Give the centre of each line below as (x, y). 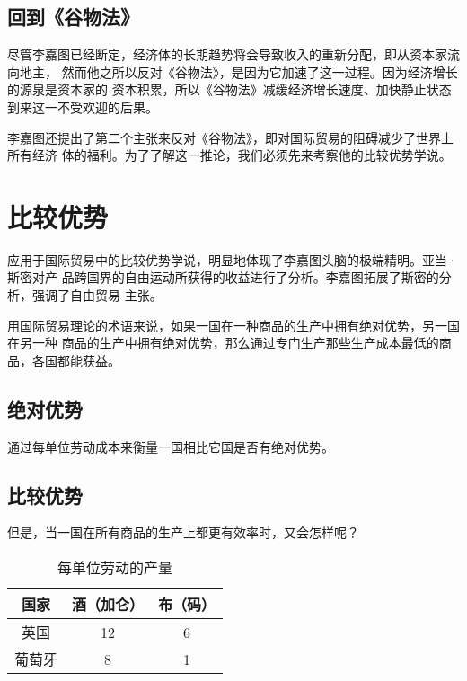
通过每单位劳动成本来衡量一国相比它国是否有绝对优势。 (171, 446)
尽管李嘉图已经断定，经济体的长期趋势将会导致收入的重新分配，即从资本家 (227, 54)
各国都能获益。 (76, 360)
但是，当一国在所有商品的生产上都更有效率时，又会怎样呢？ (183, 532)
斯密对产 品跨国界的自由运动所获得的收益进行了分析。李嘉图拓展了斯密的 (223, 277)
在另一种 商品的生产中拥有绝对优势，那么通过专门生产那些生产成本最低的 (223, 343)
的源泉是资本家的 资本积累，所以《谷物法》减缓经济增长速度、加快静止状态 (229, 89)
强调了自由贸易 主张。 (97, 295)
